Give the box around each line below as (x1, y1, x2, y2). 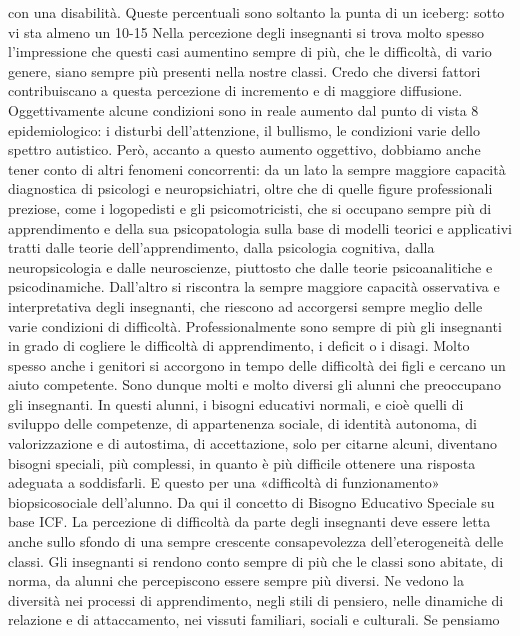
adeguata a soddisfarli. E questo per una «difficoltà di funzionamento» (8, 472, 440, 493)
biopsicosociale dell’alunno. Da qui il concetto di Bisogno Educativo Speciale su (8, 491, 495, 512)
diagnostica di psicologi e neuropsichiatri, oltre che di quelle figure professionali (8, 178, 493, 199)
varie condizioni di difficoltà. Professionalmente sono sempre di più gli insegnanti (8, 315, 502, 336)
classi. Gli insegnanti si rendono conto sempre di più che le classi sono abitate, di (8, 550, 504, 571)
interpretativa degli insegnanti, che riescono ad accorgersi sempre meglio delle (8, 295, 483, 316)
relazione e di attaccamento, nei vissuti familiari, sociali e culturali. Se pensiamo (8, 609, 500, 630)
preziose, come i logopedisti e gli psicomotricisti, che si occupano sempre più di (8, 197, 492, 218)
